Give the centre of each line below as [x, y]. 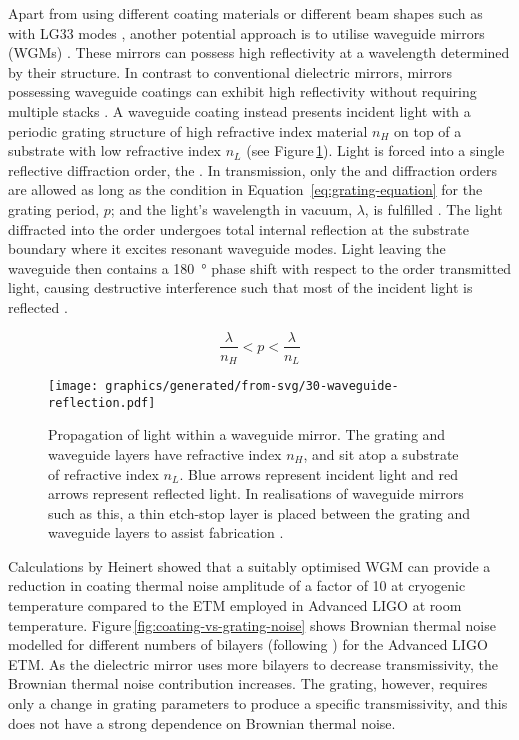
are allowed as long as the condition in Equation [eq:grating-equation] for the [245, 189]
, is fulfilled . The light [433, 208]
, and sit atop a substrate [381, 453]
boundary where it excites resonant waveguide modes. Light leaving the [227, 248]
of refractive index [103, 473]
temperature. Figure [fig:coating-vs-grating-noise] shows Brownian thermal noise [252, 624]
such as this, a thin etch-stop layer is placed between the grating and [259, 512]
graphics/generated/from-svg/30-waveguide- [252, 386]
